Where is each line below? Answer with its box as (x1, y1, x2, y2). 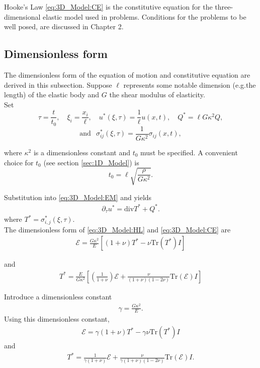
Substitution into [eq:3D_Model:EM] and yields (4, 192, 152, 202)
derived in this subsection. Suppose (4, 79, 112, 90)
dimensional (4, 11, 41, 22)
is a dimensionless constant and (33, 147, 131, 157)
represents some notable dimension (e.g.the (123, 79, 256, 90)
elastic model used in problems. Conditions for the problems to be (43, 11, 246, 22)
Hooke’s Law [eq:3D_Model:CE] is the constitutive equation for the (4, 2, 213, 12)
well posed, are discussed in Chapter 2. (4, 21, 124, 32)
